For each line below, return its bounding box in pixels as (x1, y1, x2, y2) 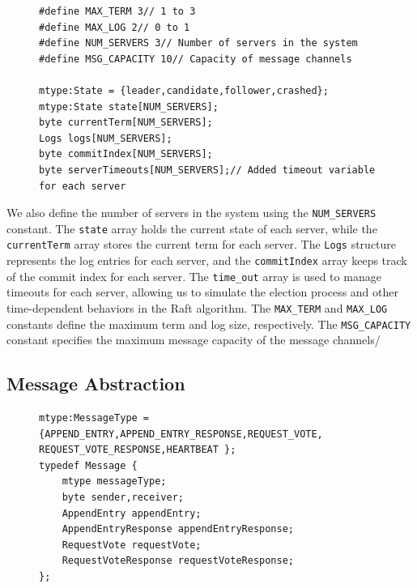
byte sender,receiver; (62, 492, 184, 504)
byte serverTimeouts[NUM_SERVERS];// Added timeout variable (39, 164, 376, 176)
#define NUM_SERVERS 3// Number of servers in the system (39, 37, 358, 49)
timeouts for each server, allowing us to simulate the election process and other (6, 283, 398, 300)
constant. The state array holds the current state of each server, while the (6, 219, 377, 236)
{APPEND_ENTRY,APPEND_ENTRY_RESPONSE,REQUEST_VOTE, (39, 428, 323, 440)
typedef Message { (39, 459, 138, 471)
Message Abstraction (6, 371, 185, 396)
